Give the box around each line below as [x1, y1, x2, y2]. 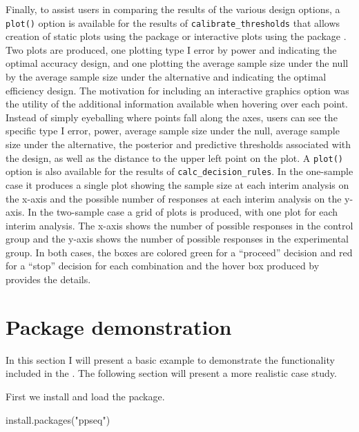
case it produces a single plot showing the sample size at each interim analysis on [6, 177, 349, 192]
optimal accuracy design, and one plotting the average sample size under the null [6, 56, 349, 70]
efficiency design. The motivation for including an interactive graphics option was [6, 83, 349, 97]
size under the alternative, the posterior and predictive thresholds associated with [6, 137, 351, 151]
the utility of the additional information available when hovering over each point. [6, 96, 349, 111]
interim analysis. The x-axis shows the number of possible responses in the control [6, 218, 353, 232]
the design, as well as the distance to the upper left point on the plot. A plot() [6, 150, 343, 165]
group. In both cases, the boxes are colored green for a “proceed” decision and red [6, 245, 353, 259]
